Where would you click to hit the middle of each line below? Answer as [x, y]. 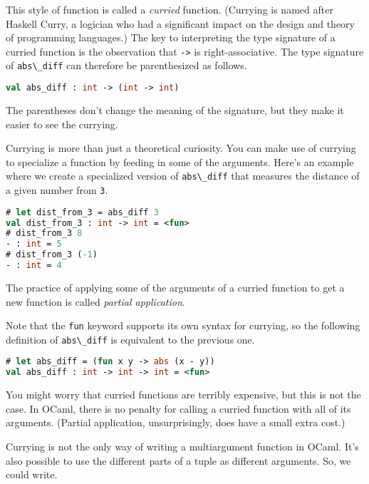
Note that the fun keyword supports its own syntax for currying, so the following [183, 325]
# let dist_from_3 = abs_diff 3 [82, 212]
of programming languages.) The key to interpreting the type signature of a [171, 37]
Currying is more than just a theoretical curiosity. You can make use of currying [181, 148]
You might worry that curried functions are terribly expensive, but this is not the [183, 395]
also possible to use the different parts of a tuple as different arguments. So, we [178, 460]
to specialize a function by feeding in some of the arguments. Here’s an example [180, 161]
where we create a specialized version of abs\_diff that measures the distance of [183, 176]
